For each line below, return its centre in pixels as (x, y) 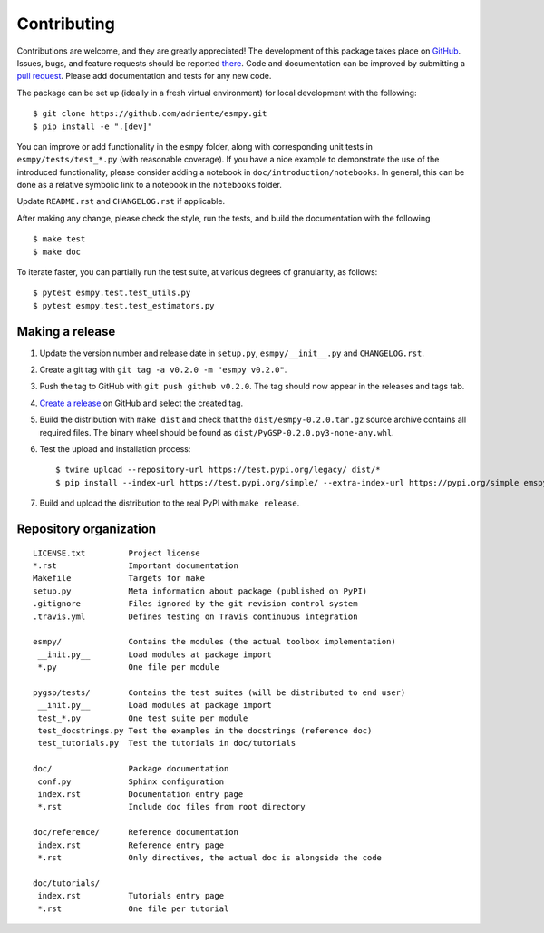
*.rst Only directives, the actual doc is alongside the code (210, 858)
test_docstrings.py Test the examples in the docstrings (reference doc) (205, 731)
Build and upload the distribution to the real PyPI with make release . (170, 503)
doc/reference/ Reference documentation (136, 832)
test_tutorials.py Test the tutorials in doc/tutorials (167, 743)
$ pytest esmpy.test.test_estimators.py (124, 305)
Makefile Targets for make (119, 578)
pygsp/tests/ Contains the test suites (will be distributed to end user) (219, 692)
